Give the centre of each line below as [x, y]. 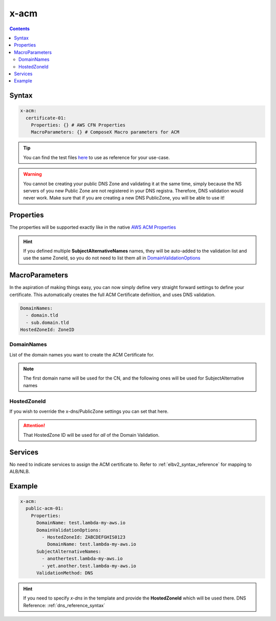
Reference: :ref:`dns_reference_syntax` [64, 605]
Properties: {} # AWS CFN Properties [78, 125]
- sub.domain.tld [47, 323]
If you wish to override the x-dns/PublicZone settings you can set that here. [89, 411]
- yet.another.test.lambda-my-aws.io [89, 566]
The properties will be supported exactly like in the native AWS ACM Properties [93, 227]
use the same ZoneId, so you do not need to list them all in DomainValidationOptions [112, 258]
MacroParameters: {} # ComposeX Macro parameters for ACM [105, 132]
